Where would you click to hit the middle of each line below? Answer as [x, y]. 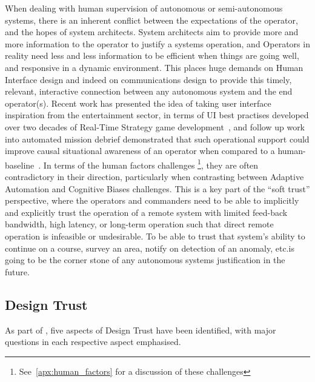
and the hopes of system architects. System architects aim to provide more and [152, 32]
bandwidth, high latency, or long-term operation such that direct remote [139, 224]
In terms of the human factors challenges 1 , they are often [151, 164]
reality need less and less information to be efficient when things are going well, [152, 55]
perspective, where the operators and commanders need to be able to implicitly [152, 200]
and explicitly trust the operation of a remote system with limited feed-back [146, 212]
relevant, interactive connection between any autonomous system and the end [149, 91]
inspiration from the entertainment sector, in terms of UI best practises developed [157, 115]
